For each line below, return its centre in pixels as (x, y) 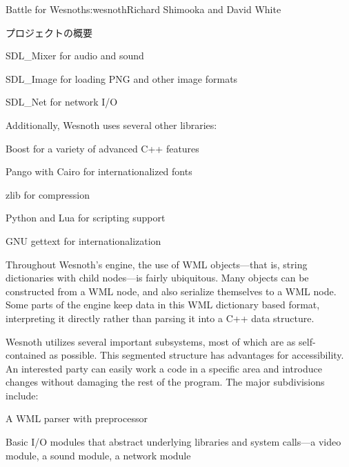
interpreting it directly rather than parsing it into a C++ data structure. (160, 318)
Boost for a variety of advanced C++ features (102, 148)
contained (26, 355)
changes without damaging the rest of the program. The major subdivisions (165, 382)
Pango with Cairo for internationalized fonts (99, 171)
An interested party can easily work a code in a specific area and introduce (164, 368)
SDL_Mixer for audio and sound (75, 56)
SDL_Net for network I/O (62, 102)
